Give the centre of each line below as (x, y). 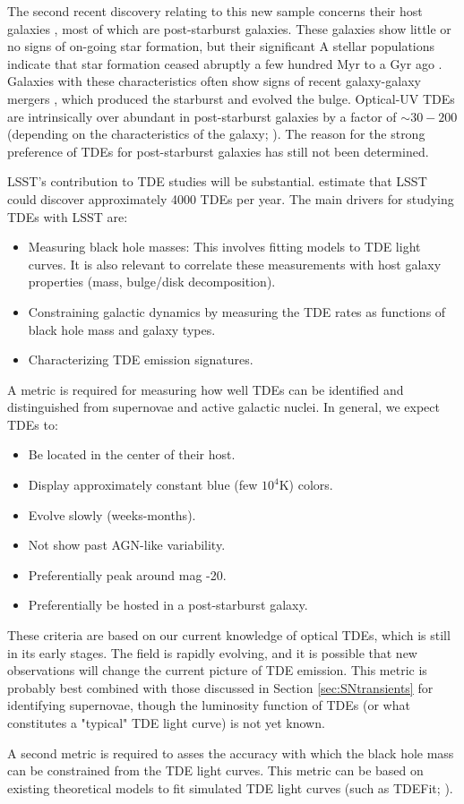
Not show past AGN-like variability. (127, 545)
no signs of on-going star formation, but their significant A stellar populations (221, 46)
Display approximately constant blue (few (143, 485)
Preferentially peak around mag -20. (127, 574)
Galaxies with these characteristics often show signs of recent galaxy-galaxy (214, 81)
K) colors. (306, 485)
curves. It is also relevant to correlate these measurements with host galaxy (235, 264)
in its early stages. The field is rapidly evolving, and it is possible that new (212, 652)
